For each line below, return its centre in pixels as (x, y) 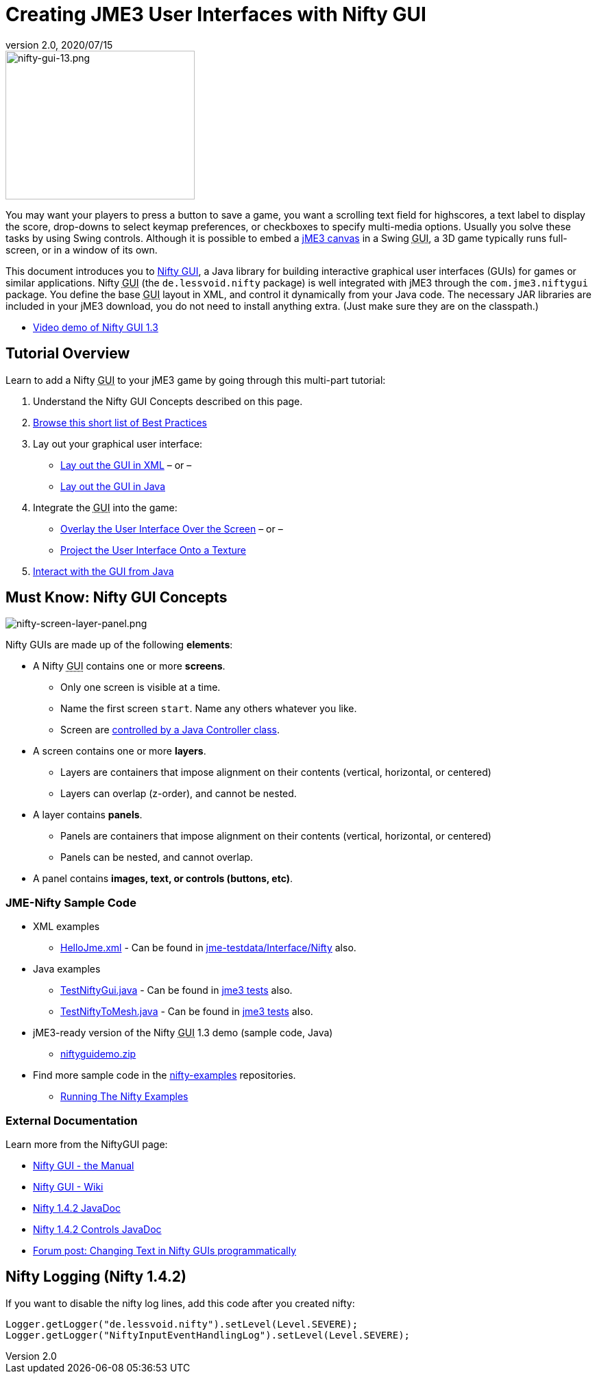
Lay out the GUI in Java (113, 486)
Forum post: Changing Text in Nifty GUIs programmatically (165, 1250)
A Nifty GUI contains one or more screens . (129, 666)
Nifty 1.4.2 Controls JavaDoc (97, 1229)
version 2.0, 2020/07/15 (59, 45)
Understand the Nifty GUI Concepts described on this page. (168, 401)
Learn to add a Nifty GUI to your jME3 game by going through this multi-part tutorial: (196, 380)
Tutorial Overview (68, 354)
